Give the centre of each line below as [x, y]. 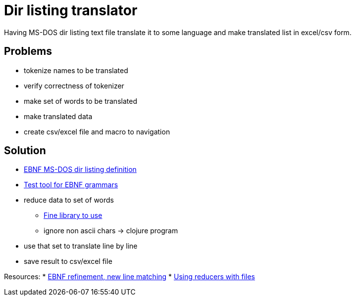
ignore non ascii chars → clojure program [111, 231]
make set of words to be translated [80, 101]
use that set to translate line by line [81, 246]
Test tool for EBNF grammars [71, 185]
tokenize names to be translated [76, 70]
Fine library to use [73, 215]
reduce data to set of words [69, 200]
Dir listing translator [71, 10]
